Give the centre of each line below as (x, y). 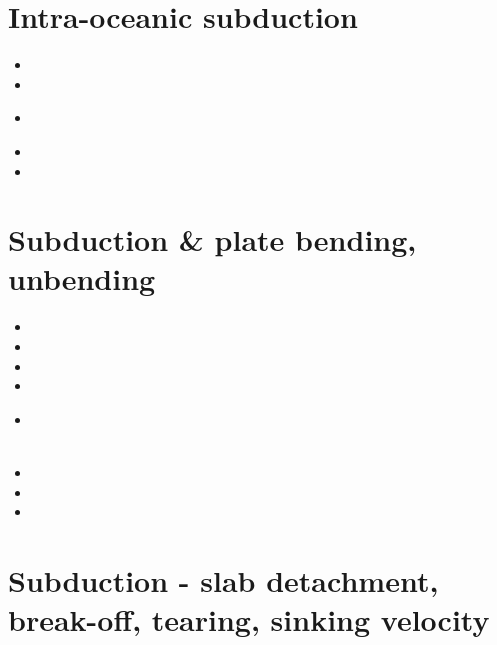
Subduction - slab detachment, (223, 579)
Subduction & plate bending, (212, 239)
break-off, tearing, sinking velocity (249, 619)
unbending (82, 278)
